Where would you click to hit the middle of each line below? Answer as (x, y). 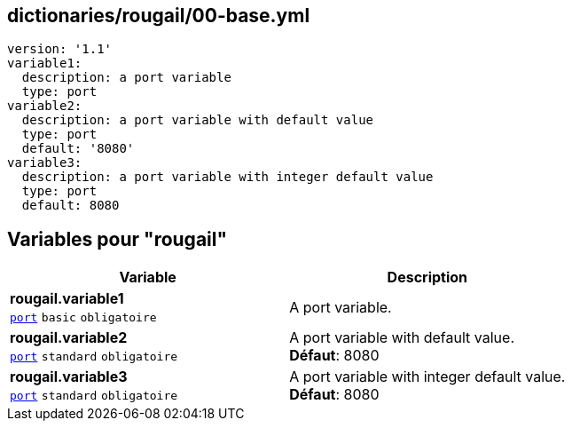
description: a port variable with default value (198, 120)
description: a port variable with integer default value (227, 177)
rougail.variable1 (67, 299)
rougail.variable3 (69, 377)
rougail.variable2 (69, 338)
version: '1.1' (60, 49)
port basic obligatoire (83, 318)
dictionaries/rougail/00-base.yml (159, 16)
